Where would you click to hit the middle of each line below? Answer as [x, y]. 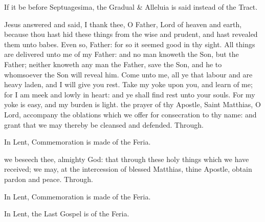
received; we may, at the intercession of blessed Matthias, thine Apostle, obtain [128, 169]
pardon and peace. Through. [49, 179]
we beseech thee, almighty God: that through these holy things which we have [127, 159]
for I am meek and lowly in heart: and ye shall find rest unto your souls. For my [130, 94]
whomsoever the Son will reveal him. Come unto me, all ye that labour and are [128, 74]
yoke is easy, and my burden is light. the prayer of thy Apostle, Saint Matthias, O [132, 104]
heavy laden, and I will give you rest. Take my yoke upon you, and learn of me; [128, 84]
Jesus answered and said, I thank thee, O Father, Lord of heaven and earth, [123, 24]
